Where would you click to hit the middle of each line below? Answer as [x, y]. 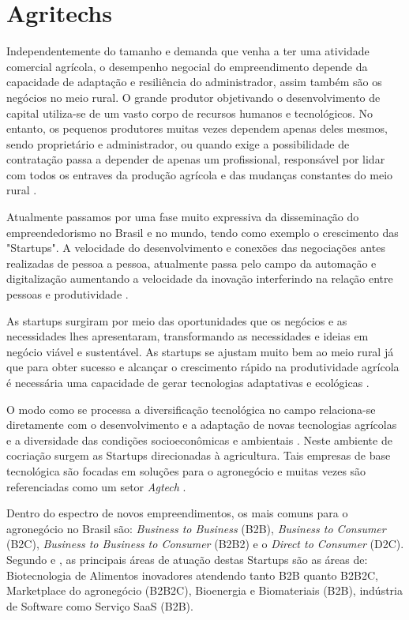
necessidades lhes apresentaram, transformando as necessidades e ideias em [188, 336]
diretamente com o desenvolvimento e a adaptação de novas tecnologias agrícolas [202, 425]
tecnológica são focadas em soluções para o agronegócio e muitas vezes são [186, 470]
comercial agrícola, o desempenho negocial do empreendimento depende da [187, 66]
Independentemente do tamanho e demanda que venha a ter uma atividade [188, 51]
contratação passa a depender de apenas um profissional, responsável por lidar [196, 159]
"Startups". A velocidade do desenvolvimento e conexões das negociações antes [196, 248]
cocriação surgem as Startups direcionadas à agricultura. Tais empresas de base [199, 455]
